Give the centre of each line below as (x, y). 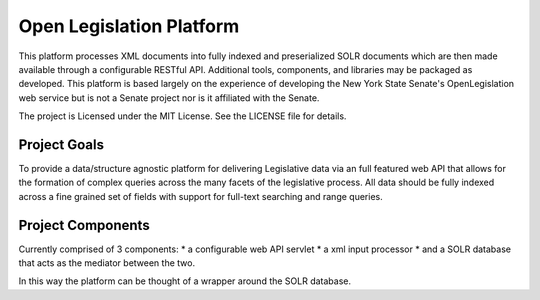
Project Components (84, 225)
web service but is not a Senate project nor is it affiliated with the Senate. (169, 97)
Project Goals (61, 144)
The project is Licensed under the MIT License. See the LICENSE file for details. (182, 116)
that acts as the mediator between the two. (106, 263)
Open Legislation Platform (129, 26)
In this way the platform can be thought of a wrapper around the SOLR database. (185, 281)
